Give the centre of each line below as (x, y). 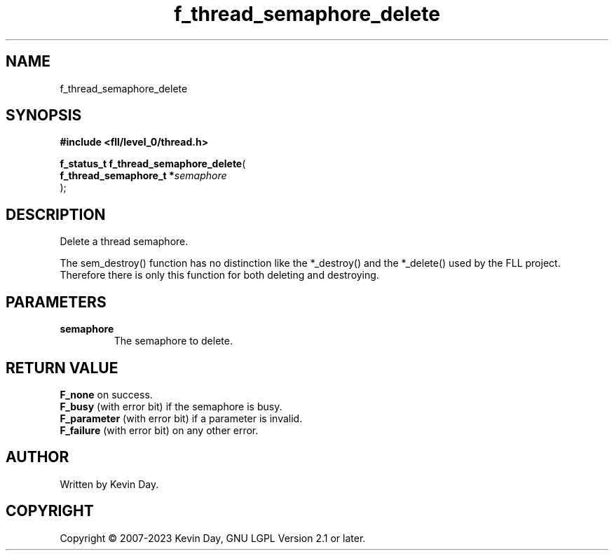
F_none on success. (106, 394)
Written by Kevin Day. (109, 484)
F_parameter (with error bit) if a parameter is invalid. (181, 418)
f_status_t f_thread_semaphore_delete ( (153, 164)
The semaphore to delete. (173, 341)
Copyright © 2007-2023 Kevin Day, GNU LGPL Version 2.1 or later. (213, 538)
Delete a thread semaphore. (124, 242)
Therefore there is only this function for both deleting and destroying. (219, 275)
